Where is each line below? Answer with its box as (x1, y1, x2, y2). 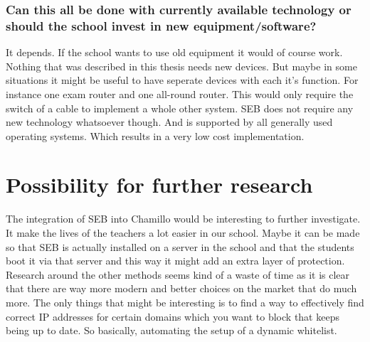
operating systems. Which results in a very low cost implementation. (6, 128, 305, 143)
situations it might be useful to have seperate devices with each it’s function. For (6, 73, 359, 87)
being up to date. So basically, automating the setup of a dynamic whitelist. (6, 323, 337, 338)
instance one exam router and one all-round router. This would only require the (6, 86, 354, 101)
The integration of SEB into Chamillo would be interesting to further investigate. (6, 211, 361, 226)
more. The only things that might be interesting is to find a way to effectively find (6, 294, 364, 309)
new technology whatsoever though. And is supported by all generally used (6, 114, 333, 129)
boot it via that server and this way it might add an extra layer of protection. (6, 253, 345, 268)
